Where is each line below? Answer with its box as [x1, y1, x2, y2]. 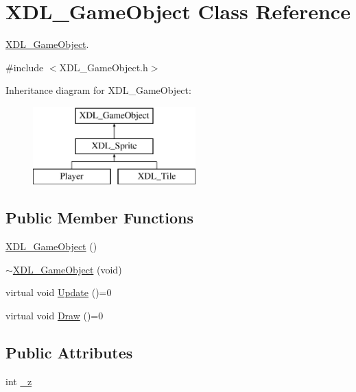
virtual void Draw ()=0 [5, 308, 104, 322]
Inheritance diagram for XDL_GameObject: [5, 83, 191, 97]
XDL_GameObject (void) [12, 262, 122, 276]
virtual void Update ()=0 [5, 285, 112, 299]
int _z [5, 373, 32, 388]
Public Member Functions [5, 207, 193, 228]
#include [5, 60, 44, 74]
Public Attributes [5, 341, 133, 363]
